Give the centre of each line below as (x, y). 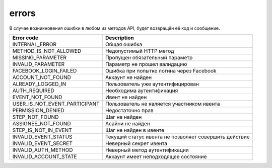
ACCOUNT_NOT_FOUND (42, 77)
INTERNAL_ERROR (35, 44)
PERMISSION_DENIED (39, 110)
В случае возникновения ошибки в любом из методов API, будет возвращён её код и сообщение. (115, 28)
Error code (25, 38)
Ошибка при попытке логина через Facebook (161, 70)
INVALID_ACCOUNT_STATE (45, 156)
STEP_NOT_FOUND (36, 117)
